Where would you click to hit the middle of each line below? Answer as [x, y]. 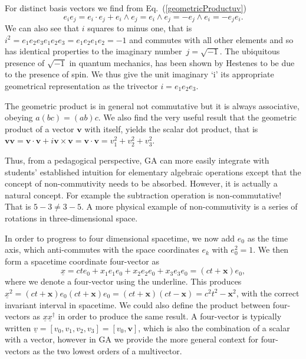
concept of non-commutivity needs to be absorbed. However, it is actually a [141, 183]
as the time [268, 238]
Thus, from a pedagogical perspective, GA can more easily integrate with [137, 160]
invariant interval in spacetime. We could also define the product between [138, 304]
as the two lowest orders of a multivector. [107, 350]
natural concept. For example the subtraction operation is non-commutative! [143, 195]
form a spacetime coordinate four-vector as [82, 261]
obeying [19, 117]
